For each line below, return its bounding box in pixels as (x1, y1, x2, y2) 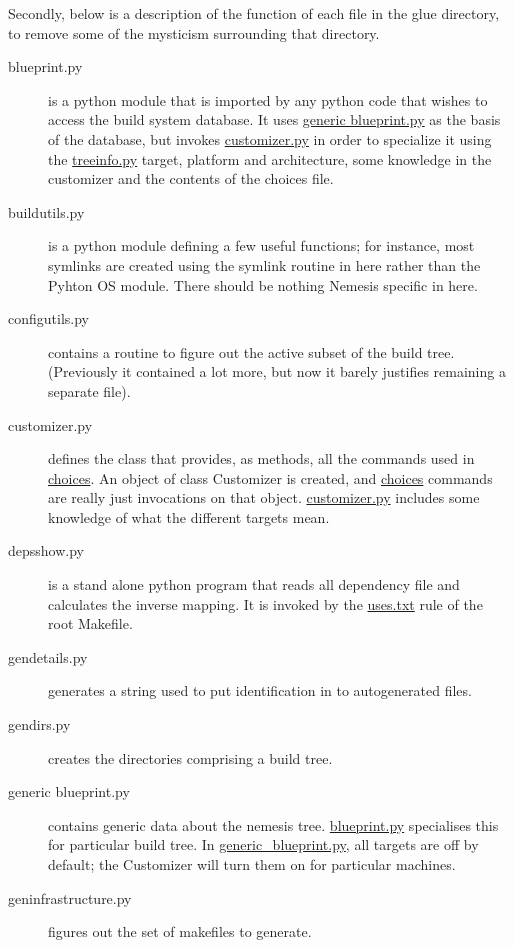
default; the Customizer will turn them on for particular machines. (48, 854, 456, 874)
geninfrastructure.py (8, 887, 132, 908)
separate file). (48, 380, 131, 401)
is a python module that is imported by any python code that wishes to (48, 89, 488, 110)
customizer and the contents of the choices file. (48, 168, 334, 189)
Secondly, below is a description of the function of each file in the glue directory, (8, 3, 500, 23)
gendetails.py (8, 646, 88, 667)
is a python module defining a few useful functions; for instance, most (48, 235, 475, 256)
